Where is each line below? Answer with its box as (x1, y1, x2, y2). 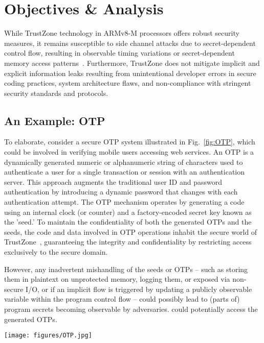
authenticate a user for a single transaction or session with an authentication (4, 166, 245, 177)
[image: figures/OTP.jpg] (4, 332, 92, 339)
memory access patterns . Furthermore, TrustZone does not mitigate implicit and (4, 57, 260, 68)
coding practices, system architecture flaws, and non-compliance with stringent (4, 78, 251, 88)
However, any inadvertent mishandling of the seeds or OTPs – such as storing (4, 263, 248, 274)
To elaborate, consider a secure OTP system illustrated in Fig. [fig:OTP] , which (4, 136, 255, 147)
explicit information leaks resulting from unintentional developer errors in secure (4, 67, 256, 78)
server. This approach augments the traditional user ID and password (4, 176, 222, 187)
